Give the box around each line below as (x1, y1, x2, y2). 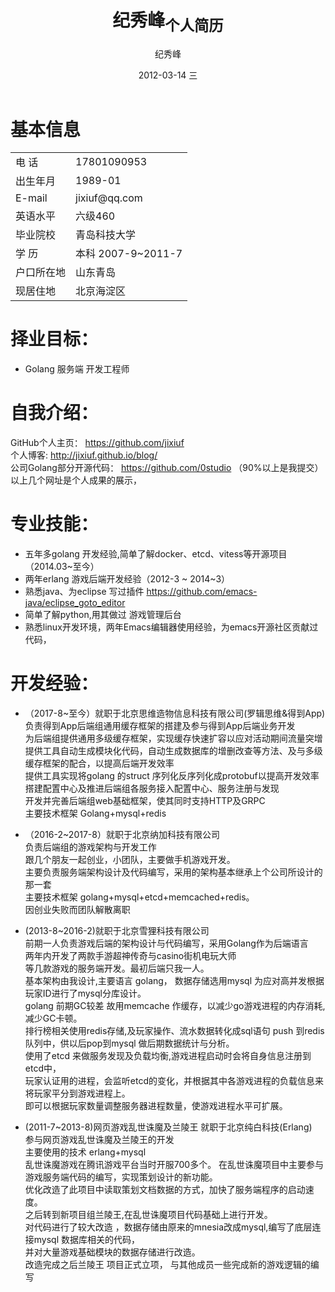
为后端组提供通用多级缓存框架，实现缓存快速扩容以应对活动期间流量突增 (24, 732, 323, 745)
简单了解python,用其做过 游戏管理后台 (24, 609, 182, 621)
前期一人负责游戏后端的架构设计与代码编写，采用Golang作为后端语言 (24, 937, 309, 950)
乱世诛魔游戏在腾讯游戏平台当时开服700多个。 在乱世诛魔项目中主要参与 (24, 1159, 325, 1171)
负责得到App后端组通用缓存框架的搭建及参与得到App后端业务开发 (24, 720, 296, 732)
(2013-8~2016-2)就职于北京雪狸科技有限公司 (24, 925, 210, 937)
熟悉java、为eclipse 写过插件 (24, 586, 145, 598)
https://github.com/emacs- (146, 586, 258, 598)
